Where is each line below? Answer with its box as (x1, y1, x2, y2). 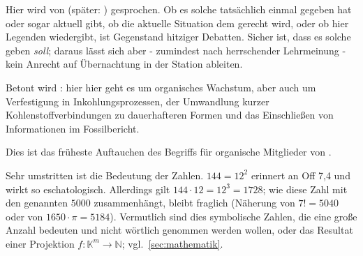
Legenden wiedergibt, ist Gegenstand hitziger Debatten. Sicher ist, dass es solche (6, 29, 351, 44)
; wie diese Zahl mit (262, 181, 348, 196)
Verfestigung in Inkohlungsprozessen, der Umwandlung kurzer (6, 93, 269, 108)
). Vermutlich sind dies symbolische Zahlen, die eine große (110, 209, 357, 223)
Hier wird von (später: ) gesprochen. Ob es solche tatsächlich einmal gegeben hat (6, 2, 352, 16)
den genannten (6, 195, 68, 210)
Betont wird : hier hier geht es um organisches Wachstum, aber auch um (6, 80, 316, 94)
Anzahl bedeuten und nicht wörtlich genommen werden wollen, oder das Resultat (6, 223, 353, 237)
